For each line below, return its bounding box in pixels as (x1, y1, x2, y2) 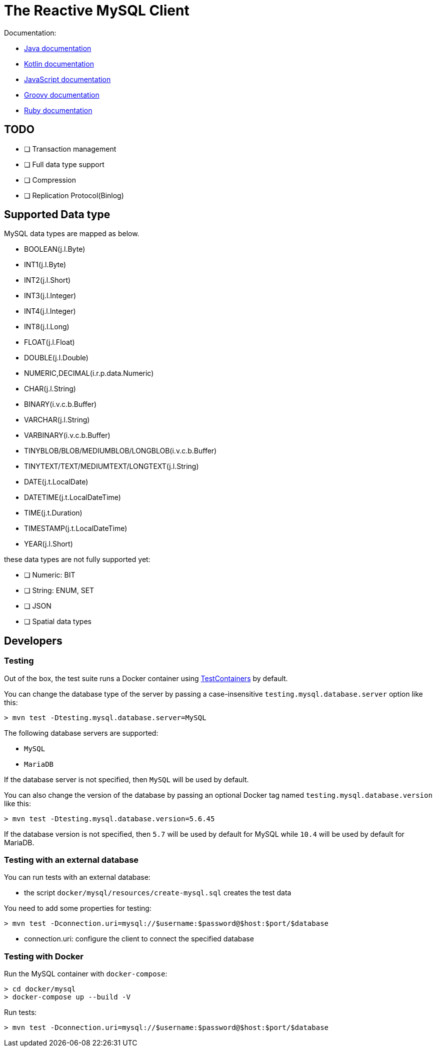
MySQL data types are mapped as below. (4, 229, 139, 238)
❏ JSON (24, 602, 51, 611)
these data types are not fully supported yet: (4, 555, 150, 564)
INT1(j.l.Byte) (24, 260, 66, 269)
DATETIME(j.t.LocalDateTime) (24, 493, 121, 502)
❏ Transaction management (24, 144, 116, 153)
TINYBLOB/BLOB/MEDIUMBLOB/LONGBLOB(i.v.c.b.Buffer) (24, 446, 217, 455)
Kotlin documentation (24, 59, 94, 68)
